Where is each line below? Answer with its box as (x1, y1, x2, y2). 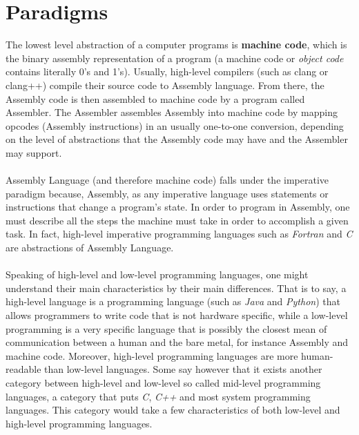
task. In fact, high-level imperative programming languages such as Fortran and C (6, 226, 353, 241)
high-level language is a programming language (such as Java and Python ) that (6, 294, 340, 309)
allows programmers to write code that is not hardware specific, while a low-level (6, 308, 348, 322)
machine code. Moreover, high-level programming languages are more (6, 348, 298, 362)
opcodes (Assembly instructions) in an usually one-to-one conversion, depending (6, 118, 344, 133)
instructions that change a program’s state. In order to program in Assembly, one (6, 200, 350, 214)
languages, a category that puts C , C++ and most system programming (6, 389, 311, 403)
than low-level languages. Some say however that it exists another (44, 362, 322, 376)
